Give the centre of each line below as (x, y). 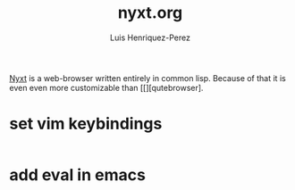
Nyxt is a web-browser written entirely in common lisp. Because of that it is (147, 78)
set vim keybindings (86, 124)
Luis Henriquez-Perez (150, 37)
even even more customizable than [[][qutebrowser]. (106, 87)
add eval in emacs (77, 175)
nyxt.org (150, 13)
